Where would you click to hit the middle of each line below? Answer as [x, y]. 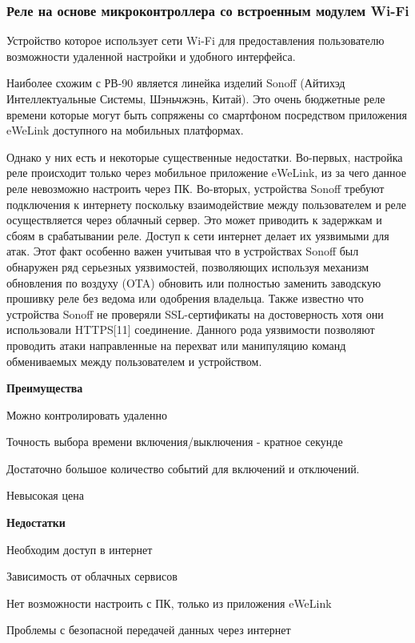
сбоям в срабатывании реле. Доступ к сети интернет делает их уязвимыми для [198, 235]
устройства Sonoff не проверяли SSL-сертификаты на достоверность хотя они [195, 313]
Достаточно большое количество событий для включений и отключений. [183, 468]
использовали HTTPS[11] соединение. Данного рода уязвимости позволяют [191, 330]
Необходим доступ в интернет [80, 549]
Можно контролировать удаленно [87, 414]
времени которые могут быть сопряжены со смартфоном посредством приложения [207, 114]
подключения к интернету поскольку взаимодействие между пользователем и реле [206, 204]
